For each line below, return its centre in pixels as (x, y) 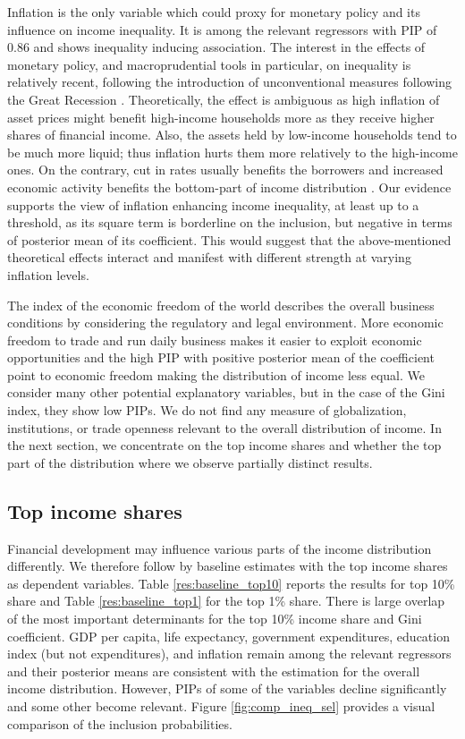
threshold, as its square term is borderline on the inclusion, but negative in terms (230, 222)
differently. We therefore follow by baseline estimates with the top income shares (228, 566)
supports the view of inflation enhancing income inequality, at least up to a (213, 204)
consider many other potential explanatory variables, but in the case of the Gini (226, 392)
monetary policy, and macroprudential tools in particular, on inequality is (209, 64)
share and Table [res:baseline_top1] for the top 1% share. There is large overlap (226, 601)
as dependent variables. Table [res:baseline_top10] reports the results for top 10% (231, 583)
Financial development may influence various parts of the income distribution (220, 548)
